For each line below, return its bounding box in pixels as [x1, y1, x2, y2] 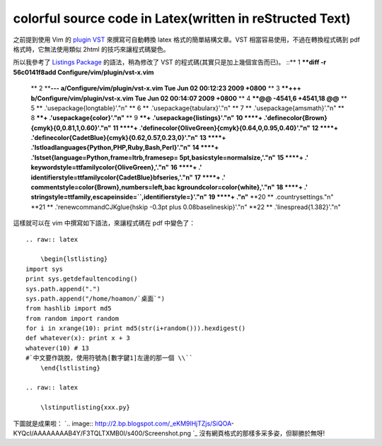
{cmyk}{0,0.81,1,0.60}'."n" [30, 124, 112, 132]
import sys [25, 265, 64, 273]
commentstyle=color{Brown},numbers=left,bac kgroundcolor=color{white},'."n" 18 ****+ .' [30, 183, 308, 192]
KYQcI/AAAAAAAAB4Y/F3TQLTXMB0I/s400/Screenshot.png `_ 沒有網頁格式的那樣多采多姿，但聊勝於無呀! [13, 429, 325, 438]
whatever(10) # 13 [25, 344, 90, 352]
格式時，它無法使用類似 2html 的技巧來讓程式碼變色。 [13, 45, 170, 53]
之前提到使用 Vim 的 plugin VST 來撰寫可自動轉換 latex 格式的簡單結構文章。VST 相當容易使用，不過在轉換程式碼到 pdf [13, 35, 360, 44]
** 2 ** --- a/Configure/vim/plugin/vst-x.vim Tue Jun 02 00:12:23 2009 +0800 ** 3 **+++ [30, 84, 301, 93]
